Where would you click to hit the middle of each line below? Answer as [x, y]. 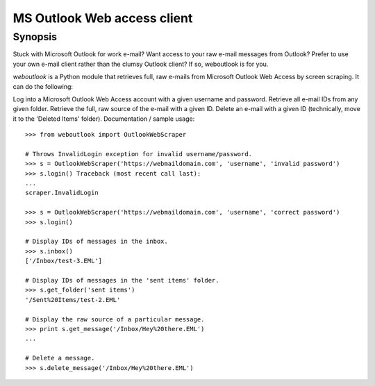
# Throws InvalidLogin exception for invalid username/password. [139, 154]
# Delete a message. [60, 358]
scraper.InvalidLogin [62, 193]
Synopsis [35, 37]
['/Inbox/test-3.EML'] [64, 261]
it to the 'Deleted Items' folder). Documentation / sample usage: [104, 119]
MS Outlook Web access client [103, 18]
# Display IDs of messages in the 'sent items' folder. [122, 280]
